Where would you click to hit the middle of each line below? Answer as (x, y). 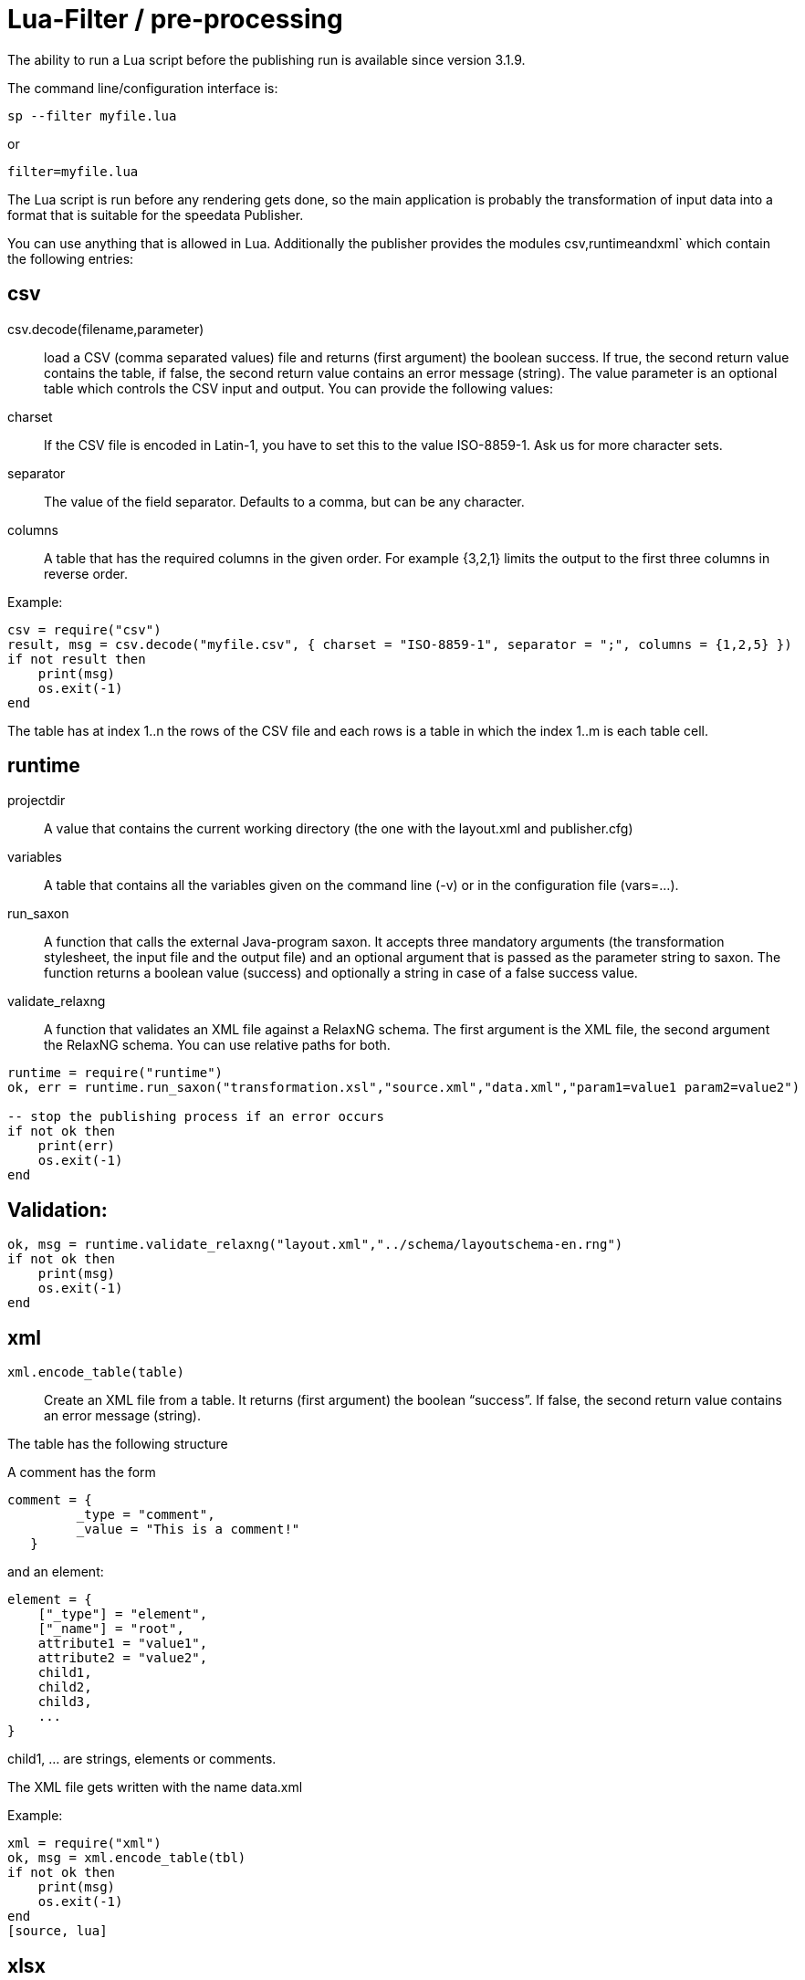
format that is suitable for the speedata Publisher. (156, 215)
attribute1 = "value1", (123, 1644)
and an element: (56, 1572)
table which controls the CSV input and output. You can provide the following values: (298, 388)
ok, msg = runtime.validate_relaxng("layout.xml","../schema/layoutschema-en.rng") (315, 1245)
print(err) (77, 1146)
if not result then (77, 659)
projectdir (37, 801)
